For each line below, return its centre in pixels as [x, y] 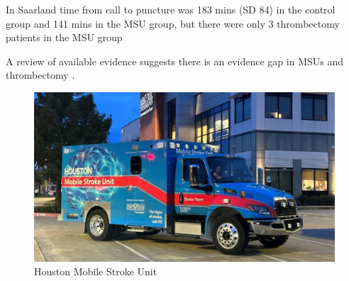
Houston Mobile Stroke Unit [96, 271]
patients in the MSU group [64, 37]
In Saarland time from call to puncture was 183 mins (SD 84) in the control [171, 9]
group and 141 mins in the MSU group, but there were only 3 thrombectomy [173, 23]
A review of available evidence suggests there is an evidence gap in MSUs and [175, 61]
